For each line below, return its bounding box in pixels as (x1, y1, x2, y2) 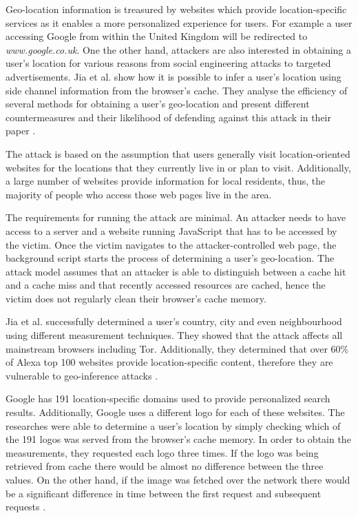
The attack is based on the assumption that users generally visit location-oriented (6, 146, 350, 160)
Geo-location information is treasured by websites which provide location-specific (6, 2, 347, 16)
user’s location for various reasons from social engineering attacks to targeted (6, 56, 331, 70)
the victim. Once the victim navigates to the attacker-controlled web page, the (6, 237, 337, 251)
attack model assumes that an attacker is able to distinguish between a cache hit (6, 264, 346, 278)
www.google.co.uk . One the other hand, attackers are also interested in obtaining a (6, 42, 352, 56)
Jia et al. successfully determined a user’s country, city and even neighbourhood (6, 314, 342, 329)
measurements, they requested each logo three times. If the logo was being (6, 445, 319, 459)
